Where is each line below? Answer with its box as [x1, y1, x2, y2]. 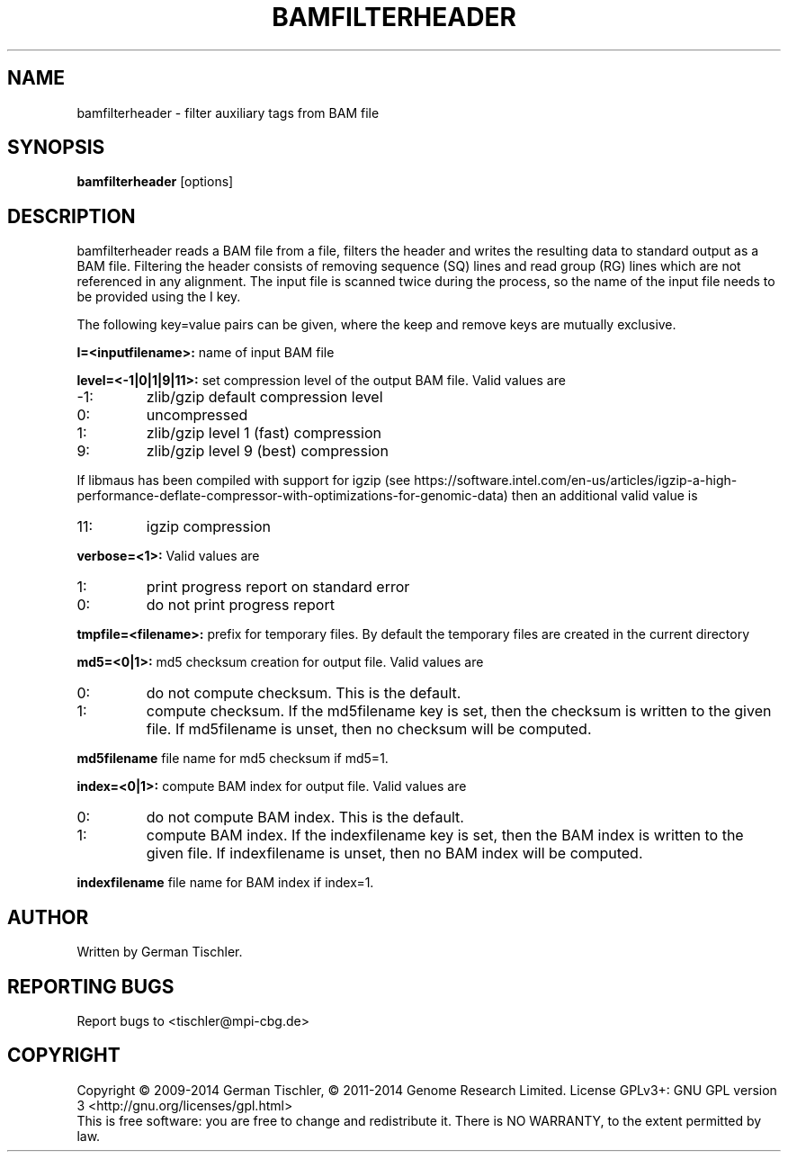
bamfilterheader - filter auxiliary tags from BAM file [76, 104, 380, 121]
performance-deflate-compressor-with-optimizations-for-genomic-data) [76, 488, 508, 504]
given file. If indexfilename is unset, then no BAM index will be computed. [146, 844, 643, 863]
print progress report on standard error [146, 578, 410, 597]
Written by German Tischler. [76, 944, 243, 960]
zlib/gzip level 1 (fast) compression [146, 424, 381, 443]
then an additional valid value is [511, 488, 698, 504]
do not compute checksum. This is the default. [146, 684, 461, 703]
